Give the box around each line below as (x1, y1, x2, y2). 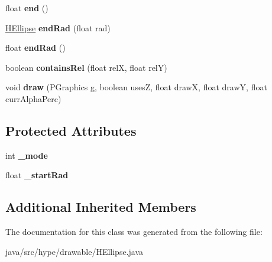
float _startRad (5, 169, 69, 181)
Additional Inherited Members (5, 198, 196, 216)
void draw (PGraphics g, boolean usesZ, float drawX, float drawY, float (5, 81, 267, 93)
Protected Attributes (5, 121, 137, 139)
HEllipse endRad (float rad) (5, 21, 111, 34)
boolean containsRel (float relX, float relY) (5, 61, 167, 73)
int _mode (5, 149, 48, 161)
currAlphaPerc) (5, 92, 61, 104)
